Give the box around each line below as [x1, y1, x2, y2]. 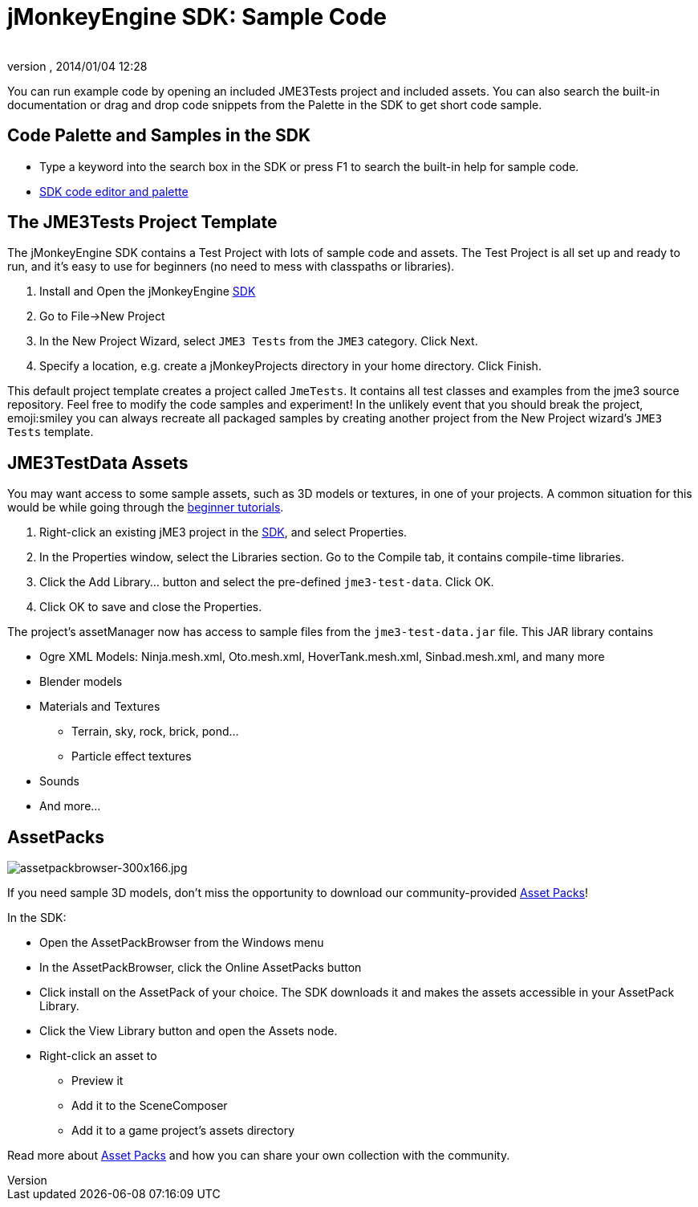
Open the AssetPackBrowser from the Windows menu [39, 936, 324, 950]
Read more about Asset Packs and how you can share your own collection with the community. [7, 1148, 510, 1163]
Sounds [39, 774, 79, 789]
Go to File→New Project [39, 309, 165, 324]
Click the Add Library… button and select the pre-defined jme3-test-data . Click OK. [39, 575, 494, 589]
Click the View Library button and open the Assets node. [39, 1024, 338, 1038]
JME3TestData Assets [7, 452, 189, 473]
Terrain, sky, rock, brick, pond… [71, 724, 239, 739]
